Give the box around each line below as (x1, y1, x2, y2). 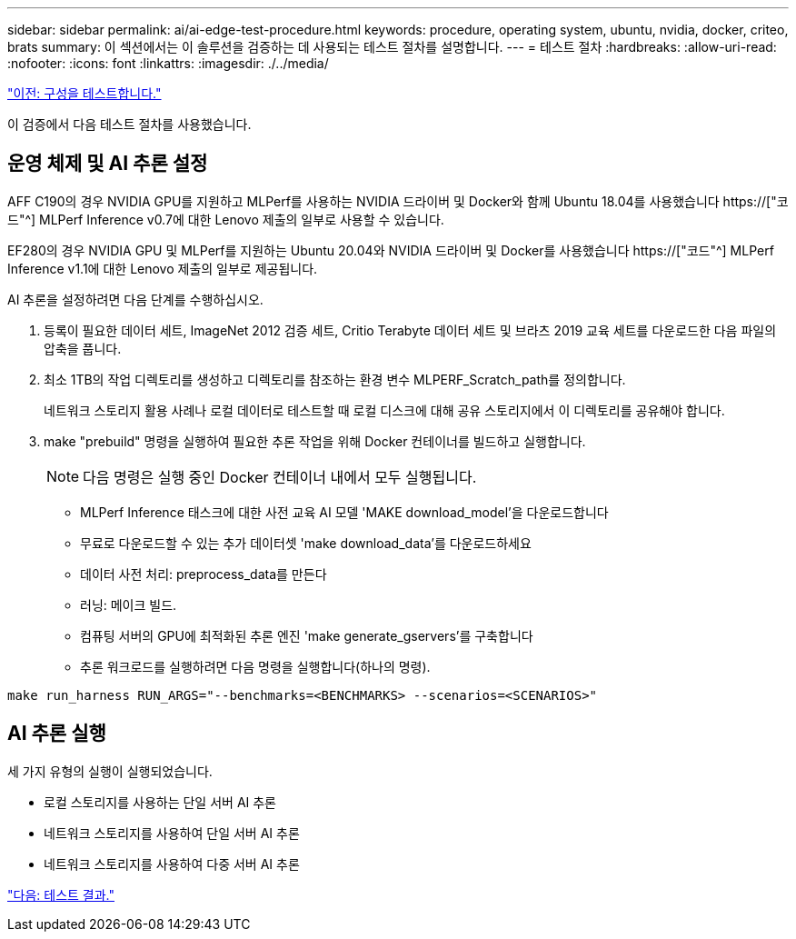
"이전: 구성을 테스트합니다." (7, 85, 162, 101)
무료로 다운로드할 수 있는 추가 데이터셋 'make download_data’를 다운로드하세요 (80, 534, 532, 551)
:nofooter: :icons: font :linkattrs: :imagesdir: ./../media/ (7, 55, 329, 71)
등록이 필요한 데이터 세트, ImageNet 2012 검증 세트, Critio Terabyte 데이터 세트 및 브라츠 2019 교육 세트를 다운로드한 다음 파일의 (44, 322, 777, 338)
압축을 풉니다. (44, 340, 122, 356)
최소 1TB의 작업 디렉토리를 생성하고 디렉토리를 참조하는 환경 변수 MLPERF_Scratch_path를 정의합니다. (44, 371, 626, 387)
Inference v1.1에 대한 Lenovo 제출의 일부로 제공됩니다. (7, 260, 318, 276)
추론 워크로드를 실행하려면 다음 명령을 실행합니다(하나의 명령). (80, 658, 431, 674)
